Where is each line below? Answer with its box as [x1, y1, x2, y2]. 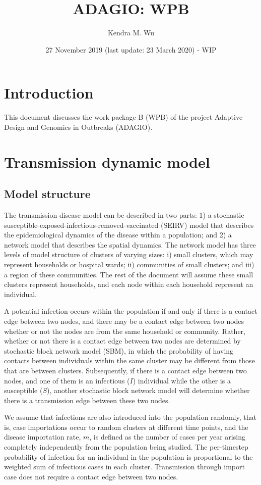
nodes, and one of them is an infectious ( [4, 375, 130, 385]
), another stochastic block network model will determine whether [46, 385, 250, 396]
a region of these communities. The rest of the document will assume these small [4, 269, 253, 279]
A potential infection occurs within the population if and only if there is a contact [4, 306, 257, 316]
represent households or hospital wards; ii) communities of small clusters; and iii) [4, 259, 254, 269]
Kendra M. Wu [107, 27, 155, 38]
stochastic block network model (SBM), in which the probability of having [4, 345, 234, 356]
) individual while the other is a [133, 375, 231, 385]
